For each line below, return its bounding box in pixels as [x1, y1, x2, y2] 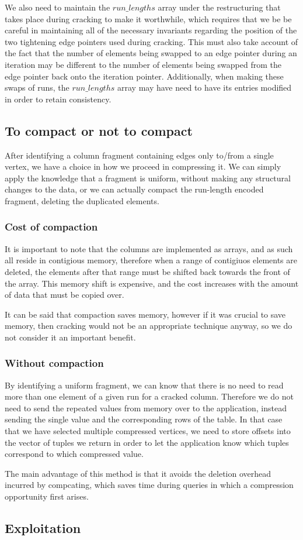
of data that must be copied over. [5, 288, 124, 301]
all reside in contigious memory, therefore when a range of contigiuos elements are [5, 254, 298, 266]
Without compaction [5, 356, 104, 370]
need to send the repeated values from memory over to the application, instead [5, 401, 287, 414]
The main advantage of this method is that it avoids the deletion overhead [5, 467, 271, 479]
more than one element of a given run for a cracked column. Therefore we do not [5, 390, 294, 403]
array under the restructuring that [158, 1, 281, 13]
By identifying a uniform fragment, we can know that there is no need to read [5, 379, 284, 391]
